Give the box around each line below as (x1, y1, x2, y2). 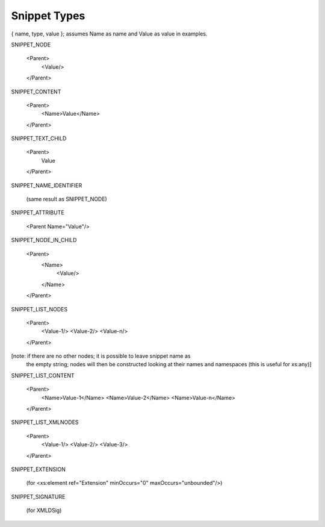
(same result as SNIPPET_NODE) (26, 196, 108, 203)
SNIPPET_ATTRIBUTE (11, 209, 64, 216)
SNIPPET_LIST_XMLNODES (11, 419, 79, 426)
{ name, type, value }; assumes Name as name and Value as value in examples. (11, 30, 208, 37)
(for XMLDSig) (26, 507, 62, 514)
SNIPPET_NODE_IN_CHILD (11, 237, 77, 244)
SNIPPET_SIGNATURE (11, 493, 66, 500)
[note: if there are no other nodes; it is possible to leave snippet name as (11, 352, 191, 360)
